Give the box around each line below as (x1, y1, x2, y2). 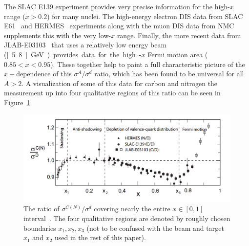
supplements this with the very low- (4, 30, 111, 40)
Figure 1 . (4, 97, 32, 107)
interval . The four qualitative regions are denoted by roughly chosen (23, 213, 230, 223)
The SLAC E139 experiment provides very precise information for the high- (4, 1, 230, 11)
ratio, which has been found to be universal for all (94, 68, 244, 79)
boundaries (23, 223, 56, 233)
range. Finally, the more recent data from (117, 30, 241, 40)
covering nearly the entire (94, 203, 170, 214)
